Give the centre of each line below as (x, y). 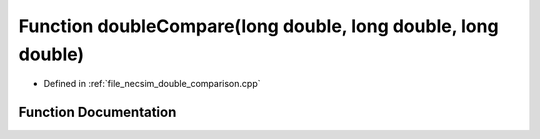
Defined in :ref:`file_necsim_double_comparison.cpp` (152, 84)
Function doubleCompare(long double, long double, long (258, 26)
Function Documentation (97, 112)
